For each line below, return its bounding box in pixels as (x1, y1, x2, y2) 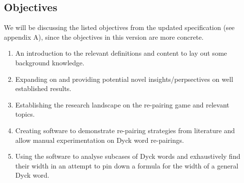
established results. (15, 83, 72, 93)
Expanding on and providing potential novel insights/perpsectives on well (15, 74, 233, 84)
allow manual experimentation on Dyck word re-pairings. (15, 135, 184, 145)
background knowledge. (15, 57, 85, 67)
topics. (15, 109, 35, 119)
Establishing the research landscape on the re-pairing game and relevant (15, 99, 229, 109)
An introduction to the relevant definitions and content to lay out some (15, 48, 227, 58)
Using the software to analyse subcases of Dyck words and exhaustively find (15, 151, 241, 161)
